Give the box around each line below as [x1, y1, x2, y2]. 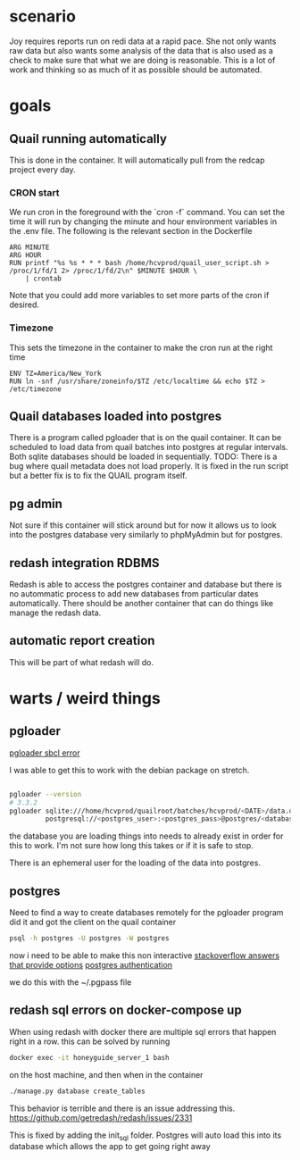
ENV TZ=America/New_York [9, 369, 102, 378]
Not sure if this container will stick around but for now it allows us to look [9, 520, 277, 530]
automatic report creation [9, 633, 155, 648]
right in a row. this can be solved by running [9, 1036, 171, 1047]
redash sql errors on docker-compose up [9, 1003, 243, 1018]
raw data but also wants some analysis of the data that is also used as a [9, 45, 274, 55]
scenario [9, 6, 76, 27]
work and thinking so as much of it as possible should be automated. [9, 64, 262, 75]
